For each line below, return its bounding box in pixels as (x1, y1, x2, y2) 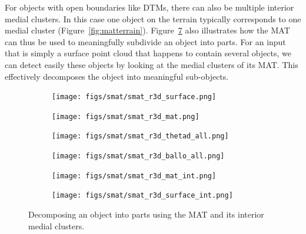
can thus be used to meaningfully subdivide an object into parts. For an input (5, 35, 286, 48)
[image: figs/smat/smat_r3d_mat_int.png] (52, 171, 217, 180)
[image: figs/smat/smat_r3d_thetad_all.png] (52, 132, 229, 141)
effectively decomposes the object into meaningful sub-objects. (5, 70, 229, 82)
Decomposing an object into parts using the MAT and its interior (28, 208, 264, 221)
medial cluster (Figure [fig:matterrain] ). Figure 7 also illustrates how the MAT (5, 24, 290, 36)
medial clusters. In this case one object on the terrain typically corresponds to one (5, 12, 301, 25)
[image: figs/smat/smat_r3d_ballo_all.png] (52, 152, 225, 161)
